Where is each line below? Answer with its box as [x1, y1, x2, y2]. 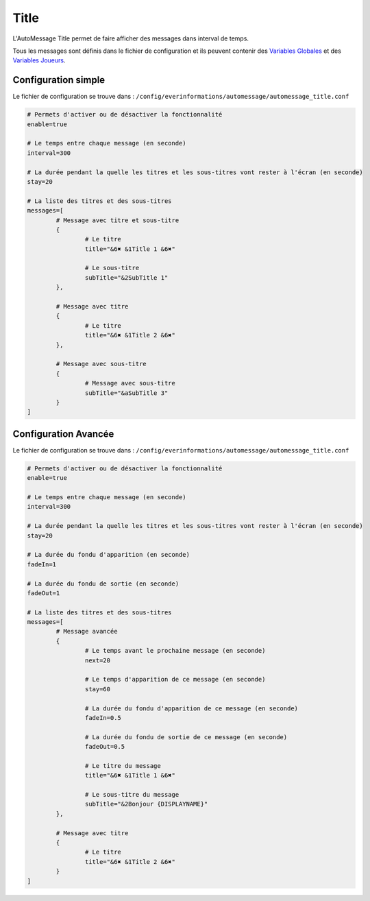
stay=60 [84, 685, 111, 693]
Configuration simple [12, 74, 106, 86]
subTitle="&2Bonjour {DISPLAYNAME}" [84, 800, 208, 808]
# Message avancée [56, 627, 118, 636]
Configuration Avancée [12, 428, 114, 440]
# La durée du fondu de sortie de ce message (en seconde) [84, 733, 288, 741]
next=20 [84, 656, 111, 664]
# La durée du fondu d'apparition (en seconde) [27, 551, 190, 559]
